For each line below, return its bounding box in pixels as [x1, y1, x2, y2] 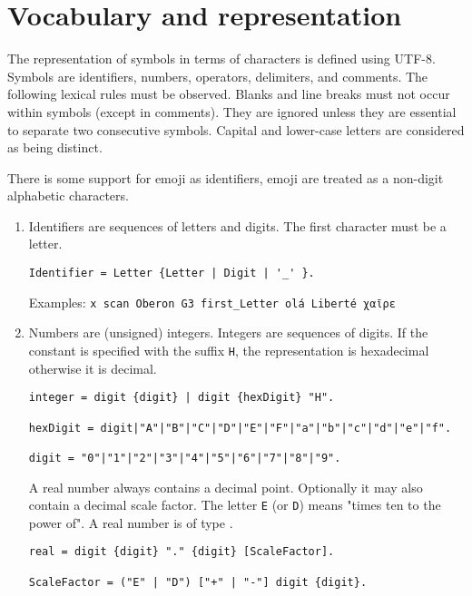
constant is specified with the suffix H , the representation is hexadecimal [28, 340, 429, 359]
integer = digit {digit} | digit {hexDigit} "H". [28, 391, 335, 405]
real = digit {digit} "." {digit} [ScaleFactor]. [28, 545, 335, 559]
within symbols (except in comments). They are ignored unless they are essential [7, 102, 457, 121]
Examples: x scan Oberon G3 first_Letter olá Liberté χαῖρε [28, 292, 396, 311]
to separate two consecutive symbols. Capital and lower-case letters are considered [7, 120, 465, 139]
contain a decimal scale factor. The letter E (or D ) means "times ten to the [28, 495, 441, 514]
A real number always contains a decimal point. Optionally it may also [28, 477, 423, 496]
